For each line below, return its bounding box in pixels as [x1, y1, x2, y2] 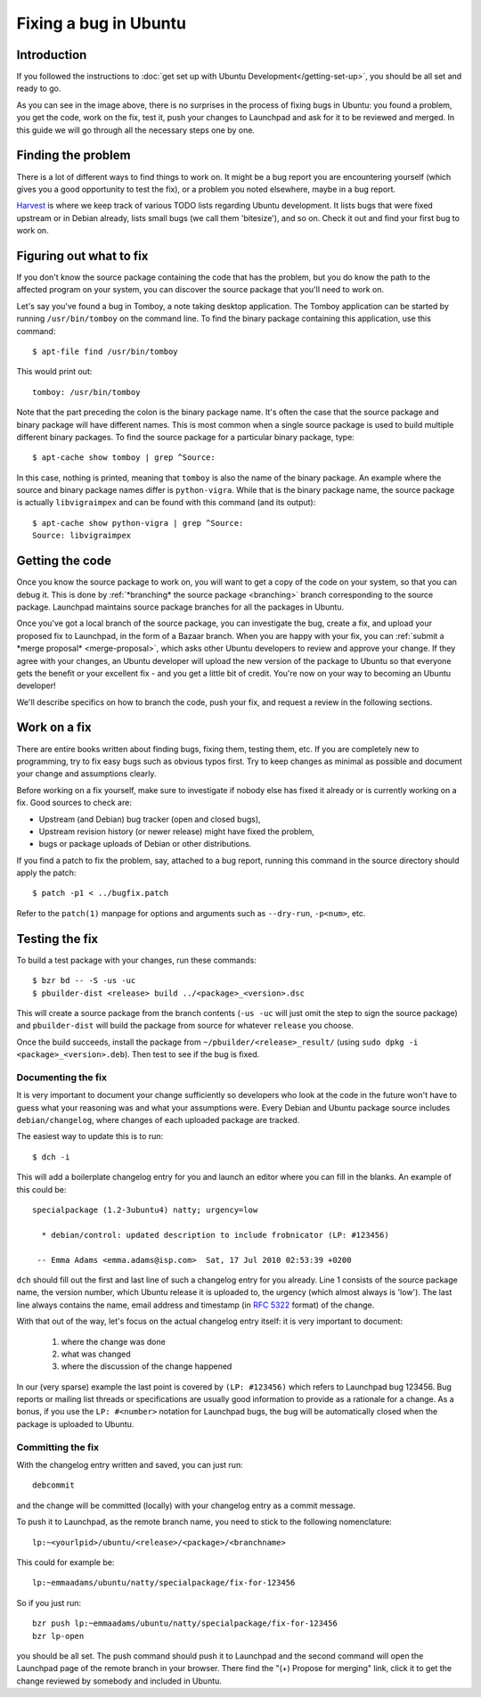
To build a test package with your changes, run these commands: [16, 955, 257, 965]
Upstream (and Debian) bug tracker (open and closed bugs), [38, 814, 262, 824]
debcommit [32, 1480, 75, 1490]
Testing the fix [16, 931, 99, 947]
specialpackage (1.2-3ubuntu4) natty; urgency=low [32, 1205, 258, 1215]
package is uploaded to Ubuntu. [16, 1418, 135, 1430]
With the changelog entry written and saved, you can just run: [16, 1460, 244, 1470]
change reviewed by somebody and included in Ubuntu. [16, 1676, 223, 1686]
